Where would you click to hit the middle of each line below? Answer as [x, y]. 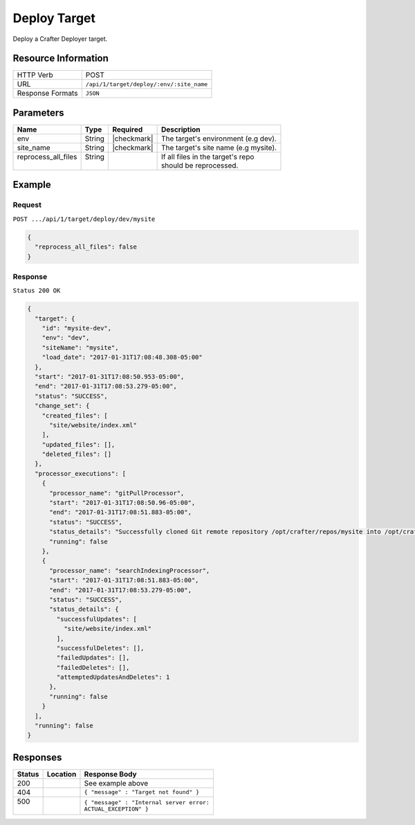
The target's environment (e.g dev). [219, 139]
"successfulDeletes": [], [100, 648]
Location [62, 774]
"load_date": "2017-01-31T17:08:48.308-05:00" [122, 357]
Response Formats [47, 94]
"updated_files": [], [79, 444]
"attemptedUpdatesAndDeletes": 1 [113, 677]
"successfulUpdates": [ [97, 619]
